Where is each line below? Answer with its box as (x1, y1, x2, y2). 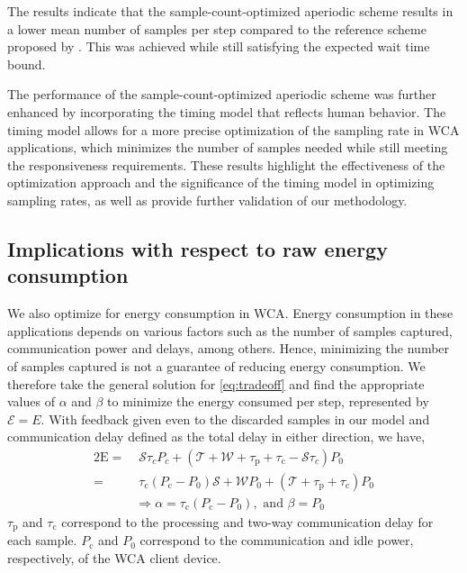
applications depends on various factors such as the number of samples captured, (7, 321, 453, 340)
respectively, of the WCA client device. (7, 549, 221, 568)
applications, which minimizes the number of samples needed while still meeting (7, 138, 448, 157)
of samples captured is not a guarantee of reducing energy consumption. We (7, 356, 426, 375)
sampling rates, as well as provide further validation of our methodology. (7, 190, 408, 209)
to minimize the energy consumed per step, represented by (107, 392, 429, 411)
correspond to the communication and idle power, (139, 531, 414, 550)
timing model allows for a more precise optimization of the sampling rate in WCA (7, 120, 460, 139)
